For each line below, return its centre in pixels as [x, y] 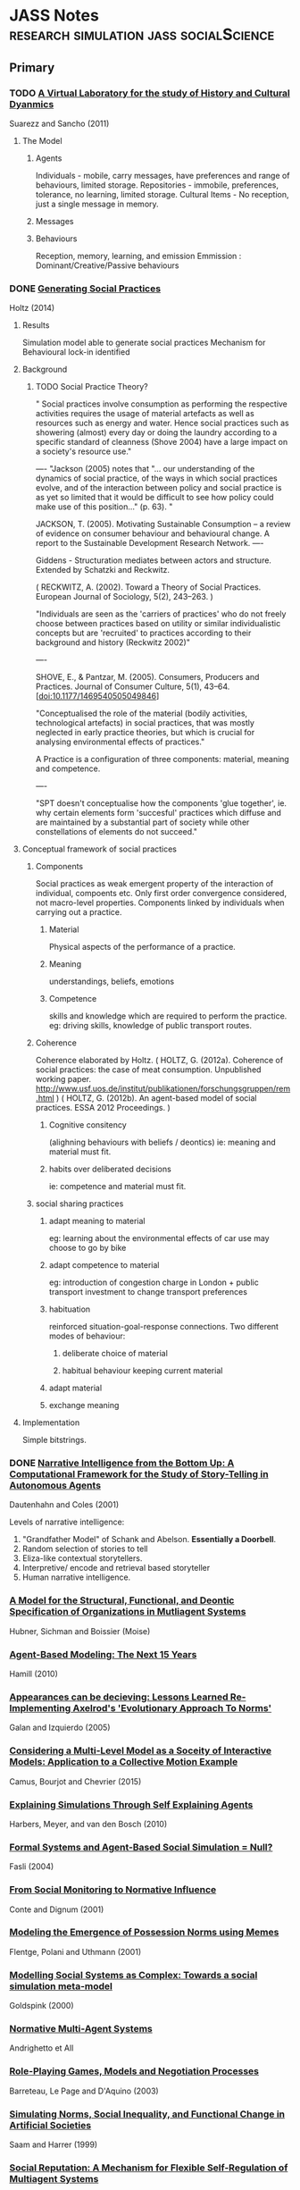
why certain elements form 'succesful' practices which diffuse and [158, 813]
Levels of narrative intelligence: [67, 1522]
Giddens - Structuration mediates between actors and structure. [154, 560]
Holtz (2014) [32, 308]
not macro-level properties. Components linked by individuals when [160, 902]
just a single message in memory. [97, 204]
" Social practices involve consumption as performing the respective [162, 404]
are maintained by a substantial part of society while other [142, 822]
